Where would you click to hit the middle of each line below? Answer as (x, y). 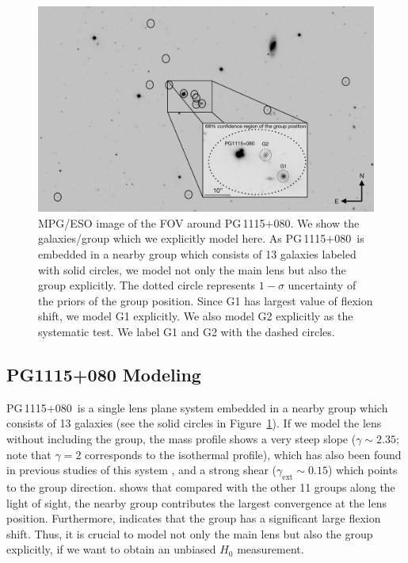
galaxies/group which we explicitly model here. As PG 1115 (182, 238)
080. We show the (316, 222)
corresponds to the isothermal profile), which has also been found (243, 454)
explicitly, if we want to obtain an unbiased (111, 549)
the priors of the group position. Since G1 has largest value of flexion (206, 300)
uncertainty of (322, 285)
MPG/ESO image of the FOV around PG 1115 (152, 222)
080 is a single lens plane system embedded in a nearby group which (221, 407)
